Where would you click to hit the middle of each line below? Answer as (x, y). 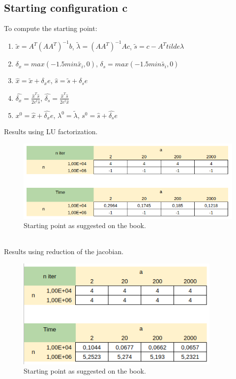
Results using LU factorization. (51, 131)
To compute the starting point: (51, 28)
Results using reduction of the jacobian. (64, 251)
